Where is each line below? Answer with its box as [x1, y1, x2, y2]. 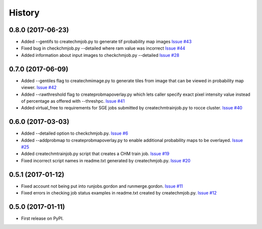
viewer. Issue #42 [21, 85, 57, 90]
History [9, 7, 40, 18]
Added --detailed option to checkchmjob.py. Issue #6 [21, 130, 129, 136]
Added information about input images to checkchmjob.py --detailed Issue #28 [21, 52, 180, 58]
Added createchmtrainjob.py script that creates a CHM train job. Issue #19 [21, 151, 170, 157]
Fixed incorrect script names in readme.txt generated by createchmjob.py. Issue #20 [21, 158, 191, 163]
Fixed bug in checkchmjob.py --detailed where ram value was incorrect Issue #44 [21, 45, 185, 51]
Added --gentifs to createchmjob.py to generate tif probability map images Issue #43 [21, 39, 192, 45]
